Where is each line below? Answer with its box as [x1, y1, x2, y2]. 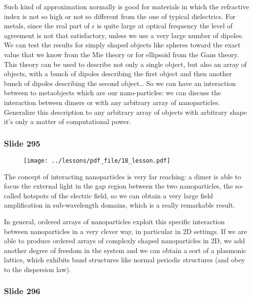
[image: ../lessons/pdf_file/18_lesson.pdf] [23, 157, 170, 164]
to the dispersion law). [4, 264, 71, 274]
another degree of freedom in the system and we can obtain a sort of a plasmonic [4, 245, 247, 255]
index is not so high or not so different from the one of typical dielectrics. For [4, 11, 235, 21]
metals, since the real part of [4, 21, 90, 31]
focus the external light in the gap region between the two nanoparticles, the [4, 181, 233, 191]
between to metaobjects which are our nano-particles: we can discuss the [4, 87, 221, 98]
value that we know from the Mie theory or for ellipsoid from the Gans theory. [4, 49, 239, 59]
